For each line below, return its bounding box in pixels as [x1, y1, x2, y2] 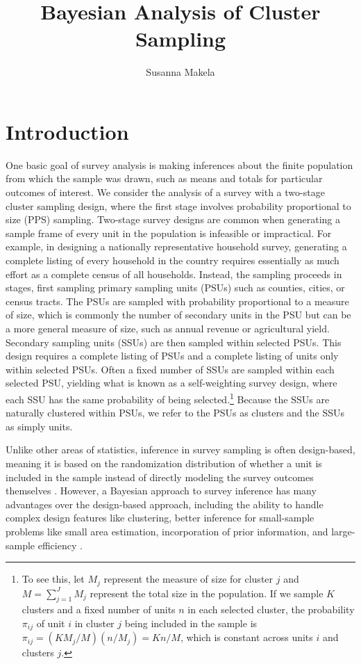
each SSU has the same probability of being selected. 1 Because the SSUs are [6, 389, 330, 406]
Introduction [6, 117, 129, 145]
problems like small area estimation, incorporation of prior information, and [6, 524, 328, 538]
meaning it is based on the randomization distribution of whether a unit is [6, 455, 322, 470]
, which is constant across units [180, 630, 313, 645]
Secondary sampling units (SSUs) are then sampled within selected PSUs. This [6, 334, 342, 349]
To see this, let [22, 572, 85, 586]
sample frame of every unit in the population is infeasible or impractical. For [6, 225, 332, 240]
